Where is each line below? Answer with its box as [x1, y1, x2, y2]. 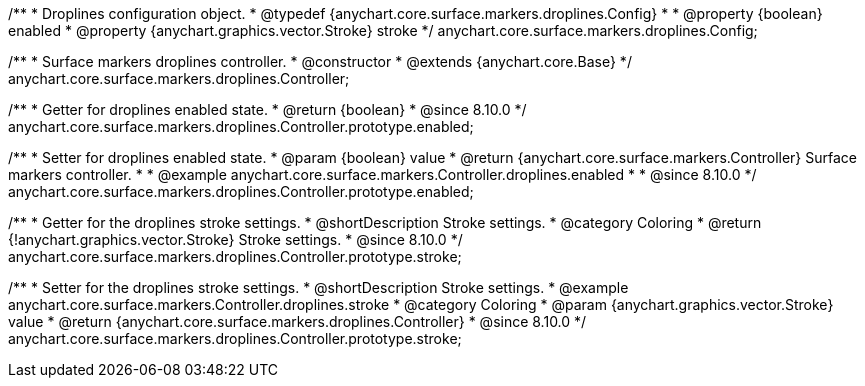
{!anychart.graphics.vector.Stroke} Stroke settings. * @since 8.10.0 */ [8, 231, 463, 248]
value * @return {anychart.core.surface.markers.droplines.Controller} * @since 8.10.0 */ [8, 313, 587, 330]
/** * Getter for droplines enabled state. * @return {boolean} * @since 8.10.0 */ [8, 101, 527, 118]
